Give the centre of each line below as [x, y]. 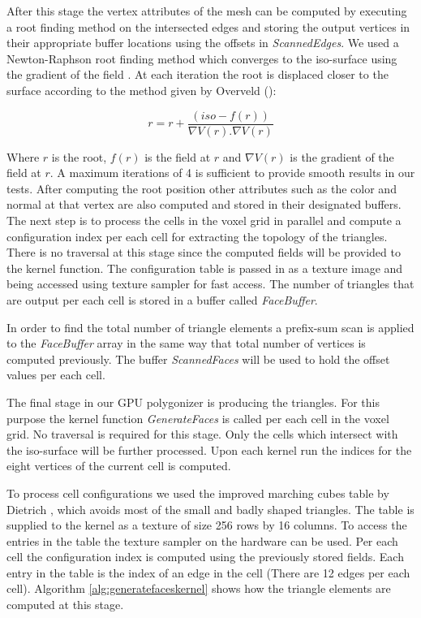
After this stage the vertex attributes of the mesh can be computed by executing [207, 11]
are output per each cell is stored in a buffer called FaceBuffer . [162, 299]
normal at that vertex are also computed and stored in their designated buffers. [204, 204]
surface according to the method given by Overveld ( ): [142, 90]
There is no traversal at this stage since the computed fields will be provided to [204, 252]
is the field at [178, 156]
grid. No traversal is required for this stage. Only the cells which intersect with [202, 434]
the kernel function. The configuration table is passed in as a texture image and [205, 268]
